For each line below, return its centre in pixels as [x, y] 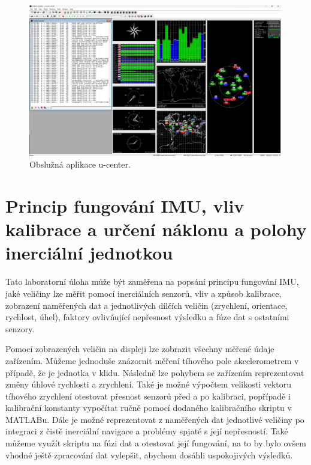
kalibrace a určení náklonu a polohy [156, 229]
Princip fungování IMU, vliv [125, 206]
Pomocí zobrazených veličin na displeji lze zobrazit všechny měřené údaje [140, 349]
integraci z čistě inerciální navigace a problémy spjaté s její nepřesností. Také [147, 431]
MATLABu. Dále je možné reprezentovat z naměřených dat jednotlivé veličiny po [155, 419]
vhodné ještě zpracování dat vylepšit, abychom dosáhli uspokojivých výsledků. [149, 454]
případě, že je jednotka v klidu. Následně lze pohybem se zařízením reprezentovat [155, 372]
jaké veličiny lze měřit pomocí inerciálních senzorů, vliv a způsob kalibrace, [144, 293]
